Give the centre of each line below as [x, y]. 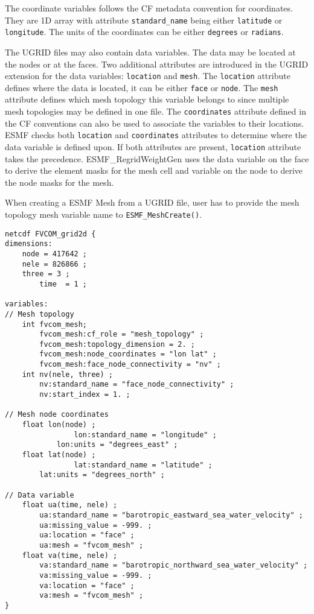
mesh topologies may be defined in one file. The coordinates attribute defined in [155, 111]
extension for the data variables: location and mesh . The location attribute [148, 76]
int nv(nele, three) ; [67, 374]
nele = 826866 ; [55, 264]
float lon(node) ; [59, 425]
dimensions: [29, 244]
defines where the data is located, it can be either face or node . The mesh [142, 87]
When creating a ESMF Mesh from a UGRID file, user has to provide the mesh [152, 202]
